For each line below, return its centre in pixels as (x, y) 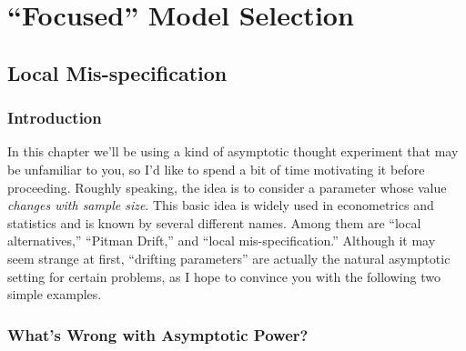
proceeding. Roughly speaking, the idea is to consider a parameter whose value (227, 187)
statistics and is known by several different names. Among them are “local (214, 222)
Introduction (55, 118)
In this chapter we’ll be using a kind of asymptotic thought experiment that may (233, 151)
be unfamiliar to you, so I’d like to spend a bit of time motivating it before (216, 169)
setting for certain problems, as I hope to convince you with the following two (224, 276)
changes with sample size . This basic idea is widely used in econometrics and (221, 205)
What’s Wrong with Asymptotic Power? (158, 334)
